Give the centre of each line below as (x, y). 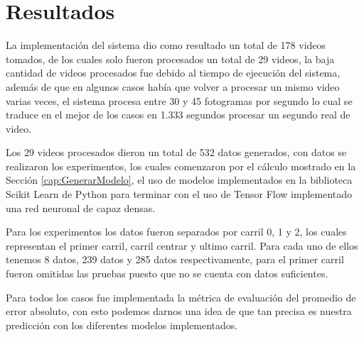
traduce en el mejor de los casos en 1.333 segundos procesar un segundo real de (178, 115)
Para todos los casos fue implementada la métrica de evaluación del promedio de (181, 297)
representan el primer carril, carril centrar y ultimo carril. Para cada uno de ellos (182, 245)
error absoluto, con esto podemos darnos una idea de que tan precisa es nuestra (179, 311)
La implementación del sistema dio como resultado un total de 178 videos (166, 45)
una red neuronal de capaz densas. (81, 208)
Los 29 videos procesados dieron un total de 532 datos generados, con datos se (176, 152)
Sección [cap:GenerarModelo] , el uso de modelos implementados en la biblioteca (179, 180)
